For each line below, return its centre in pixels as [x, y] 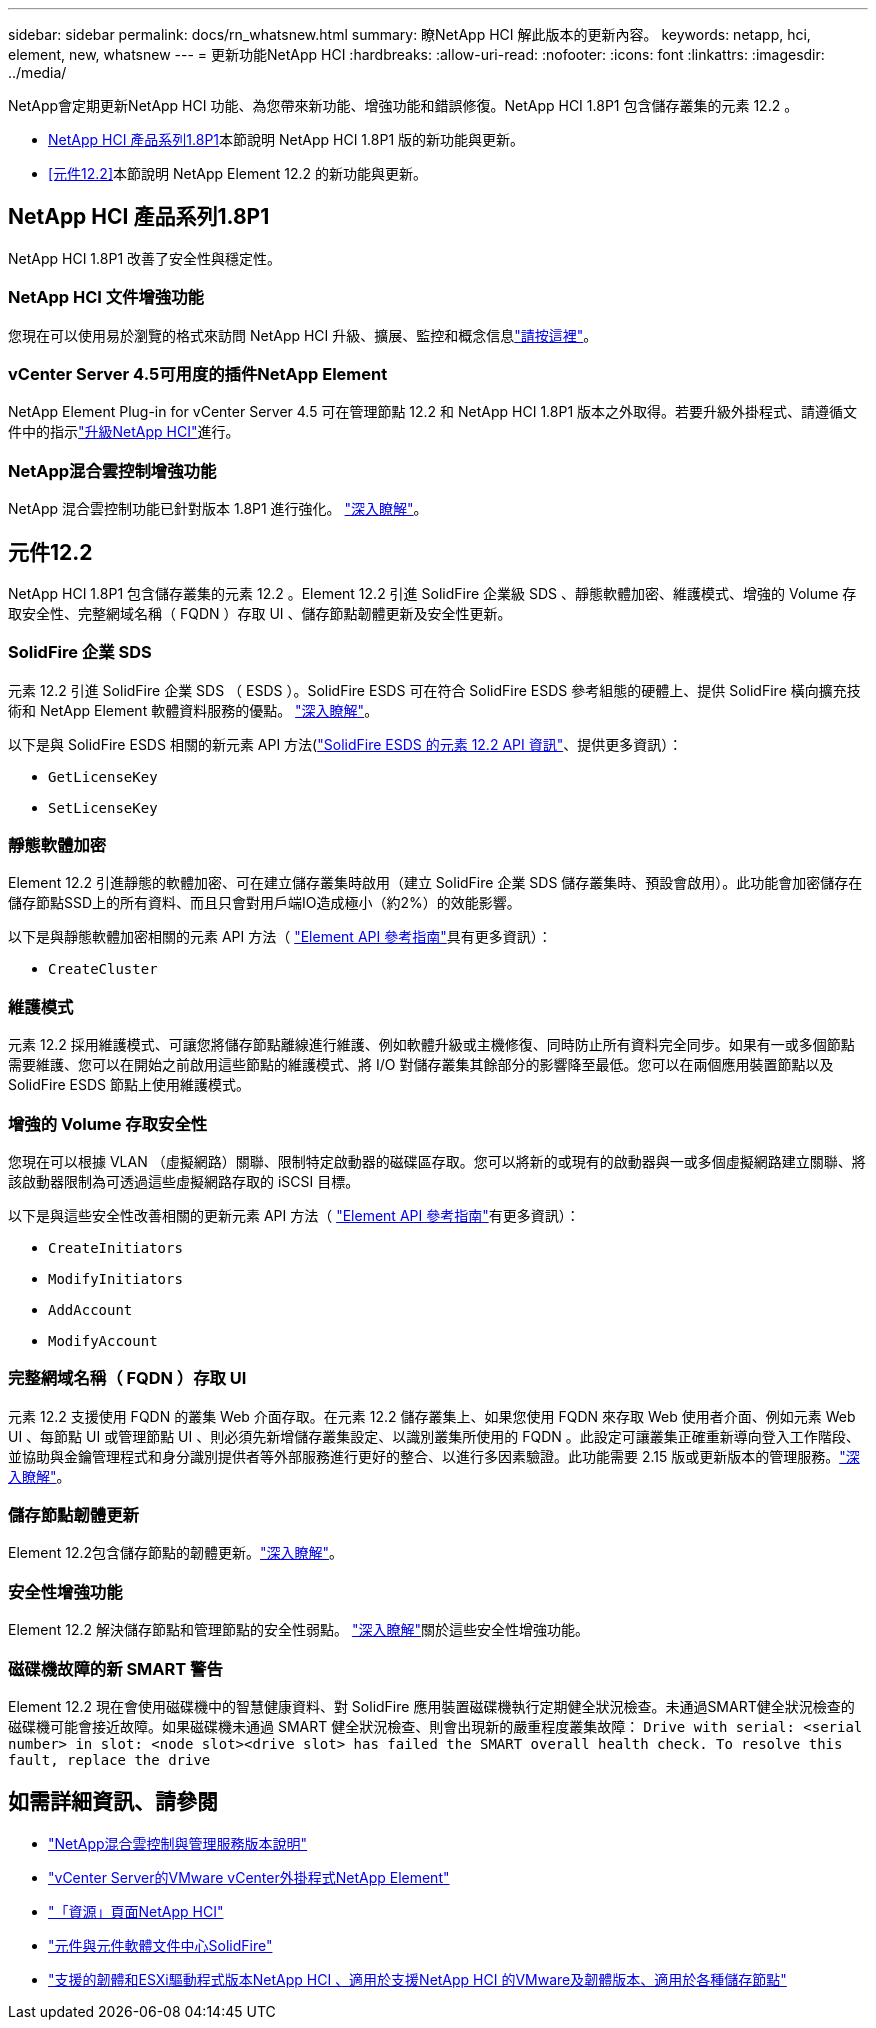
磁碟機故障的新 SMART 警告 [115, 1668]
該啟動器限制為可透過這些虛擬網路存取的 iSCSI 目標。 [184, 1181]
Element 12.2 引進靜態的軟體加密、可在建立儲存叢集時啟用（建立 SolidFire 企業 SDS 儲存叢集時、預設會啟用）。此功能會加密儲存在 [435, 883]
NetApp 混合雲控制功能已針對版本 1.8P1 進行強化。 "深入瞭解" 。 [218, 509]
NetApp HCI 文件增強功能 [106, 297]
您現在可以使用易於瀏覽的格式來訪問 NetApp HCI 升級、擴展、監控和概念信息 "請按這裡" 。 [303, 335]
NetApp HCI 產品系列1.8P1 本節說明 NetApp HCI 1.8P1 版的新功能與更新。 [286, 139]
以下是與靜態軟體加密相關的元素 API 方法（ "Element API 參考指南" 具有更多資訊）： [280, 937]
